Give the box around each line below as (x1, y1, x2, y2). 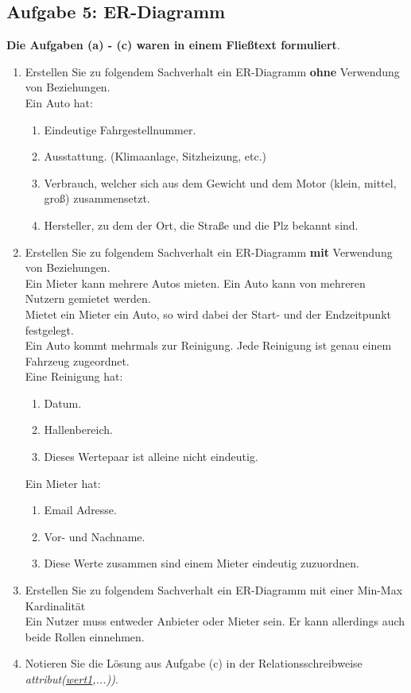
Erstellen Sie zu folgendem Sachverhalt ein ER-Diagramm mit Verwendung (25, 243, 393, 260)
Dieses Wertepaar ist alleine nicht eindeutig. (44, 448, 258, 465)
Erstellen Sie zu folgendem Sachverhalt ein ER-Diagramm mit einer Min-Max (25, 582, 403, 598)
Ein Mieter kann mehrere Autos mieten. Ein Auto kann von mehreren (25, 274, 366, 291)
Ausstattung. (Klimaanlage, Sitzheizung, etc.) (44, 148, 266, 165)
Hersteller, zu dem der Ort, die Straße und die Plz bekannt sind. (44, 216, 359, 233)
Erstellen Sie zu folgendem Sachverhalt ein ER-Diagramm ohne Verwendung (25, 63, 400, 79)
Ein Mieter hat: (25, 474, 101, 491)
